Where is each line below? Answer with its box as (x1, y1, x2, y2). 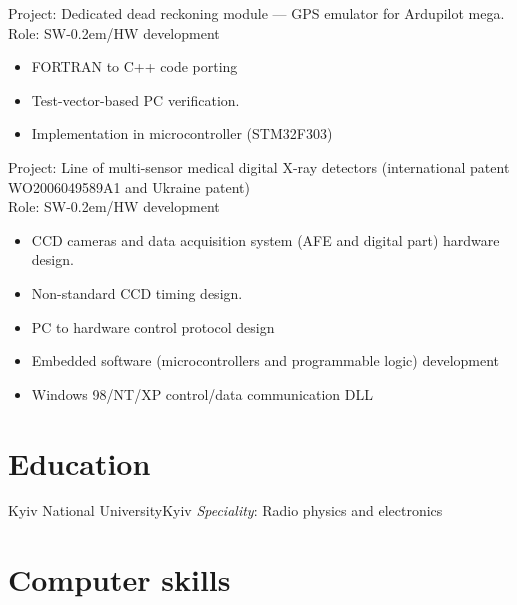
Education (8, 442, 151, 483)
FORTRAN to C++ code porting (31, 56, 238, 77)
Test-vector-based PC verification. (31, 89, 240, 110)
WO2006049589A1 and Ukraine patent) (8, 176, 250, 197)
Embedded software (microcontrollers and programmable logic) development (31, 350, 500, 371)
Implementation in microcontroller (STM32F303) (31, 123, 333, 144)
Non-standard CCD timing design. (31, 282, 243, 303)
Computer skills (8, 559, 231, 600)
